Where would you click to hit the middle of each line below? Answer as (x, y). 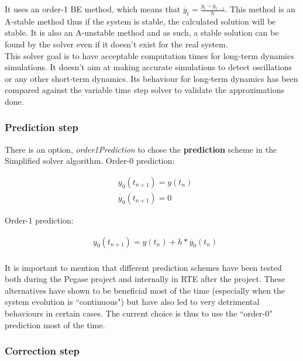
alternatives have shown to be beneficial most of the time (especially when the (145, 290)
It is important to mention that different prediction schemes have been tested (143, 267)
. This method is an (260, 9)
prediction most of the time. (55, 324)
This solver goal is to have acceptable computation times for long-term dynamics (149, 55)
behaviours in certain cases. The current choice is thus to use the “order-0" (139, 313)
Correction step (42, 351)
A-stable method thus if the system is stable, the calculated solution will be (140, 21)
